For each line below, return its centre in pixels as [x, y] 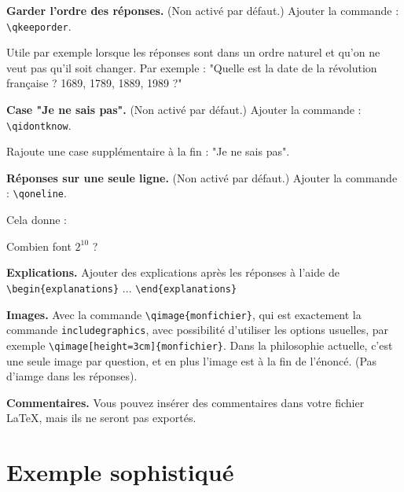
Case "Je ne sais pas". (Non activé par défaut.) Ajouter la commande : [184, 110]
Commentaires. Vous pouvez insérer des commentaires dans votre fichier [185, 402]
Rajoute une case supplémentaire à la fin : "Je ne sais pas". [148, 151]
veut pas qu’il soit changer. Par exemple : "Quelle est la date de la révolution [192, 67]
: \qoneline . [37, 193]
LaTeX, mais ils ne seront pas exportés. [101, 418]
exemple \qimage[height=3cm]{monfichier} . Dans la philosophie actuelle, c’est [200, 345]
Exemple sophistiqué [120, 472]
